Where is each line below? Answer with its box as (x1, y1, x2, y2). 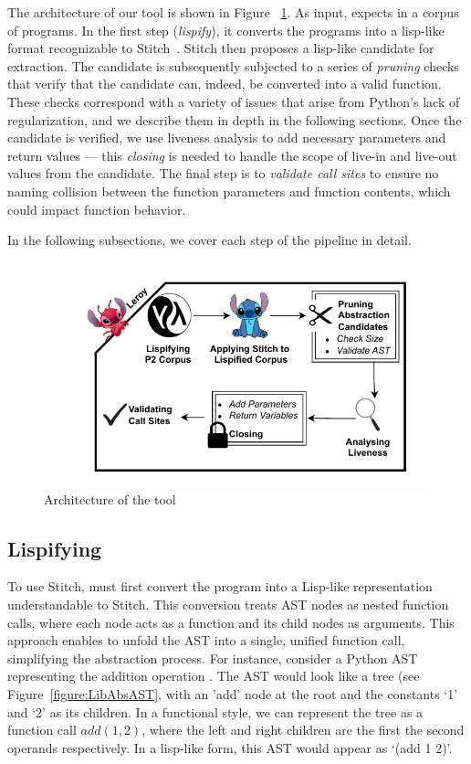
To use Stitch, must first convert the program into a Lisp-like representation (7, 577, 433, 596)
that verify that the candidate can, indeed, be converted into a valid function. (7, 74, 442, 93)
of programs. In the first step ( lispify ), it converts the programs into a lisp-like (7, 20, 445, 39)
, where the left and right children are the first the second (141, 720, 465, 739)
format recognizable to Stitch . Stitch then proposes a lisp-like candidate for (7, 38, 434, 58)
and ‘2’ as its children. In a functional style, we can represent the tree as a (7, 702, 424, 721)
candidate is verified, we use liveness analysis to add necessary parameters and (7, 128, 446, 147)
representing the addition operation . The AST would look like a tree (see (7, 666, 420, 685)
